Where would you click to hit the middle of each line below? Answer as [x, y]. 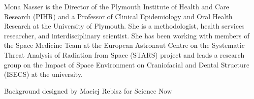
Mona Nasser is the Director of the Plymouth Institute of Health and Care [117, 6]
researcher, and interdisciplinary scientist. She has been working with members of [127, 35]
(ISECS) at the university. [43, 74]
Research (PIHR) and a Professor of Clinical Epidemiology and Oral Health [118, 16]
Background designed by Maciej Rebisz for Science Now [88, 90]
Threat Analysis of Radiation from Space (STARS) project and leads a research [124, 54]
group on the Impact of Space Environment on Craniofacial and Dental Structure [127, 64]
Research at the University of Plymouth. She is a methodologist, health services [124, 26]
